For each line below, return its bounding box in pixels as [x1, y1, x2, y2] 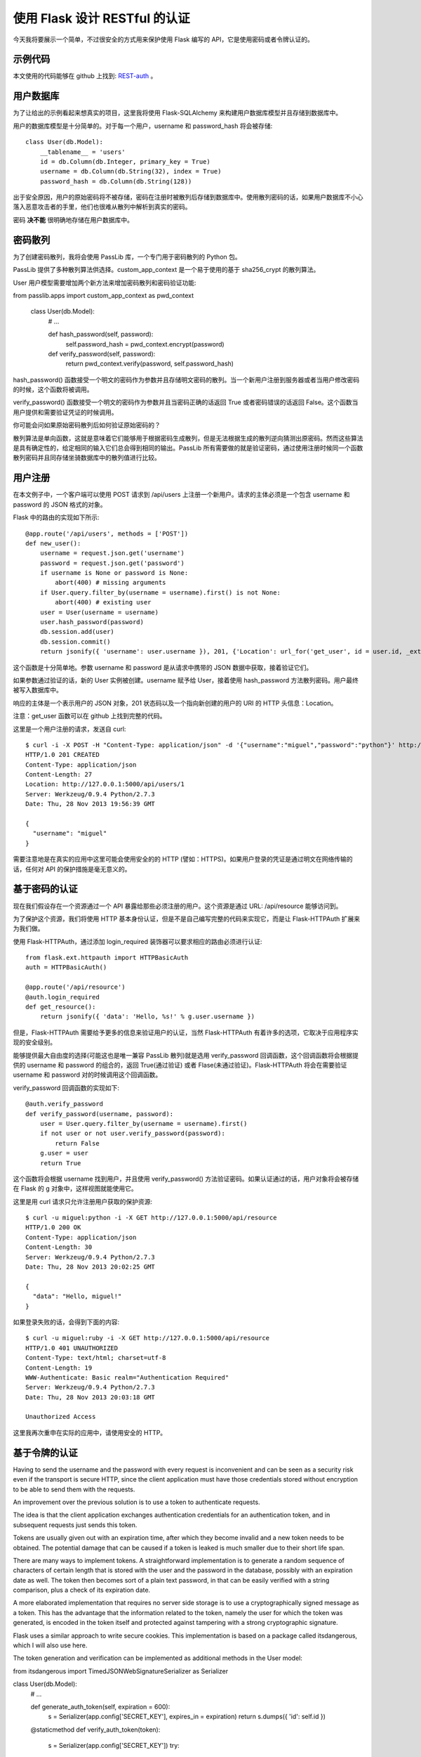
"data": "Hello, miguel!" [32, 1292, 122, 1300]
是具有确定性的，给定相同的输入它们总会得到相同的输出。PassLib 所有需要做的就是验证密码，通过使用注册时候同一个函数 [13, 443, 363, 453]
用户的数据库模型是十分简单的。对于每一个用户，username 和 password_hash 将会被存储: [13, 122, 273, 130]
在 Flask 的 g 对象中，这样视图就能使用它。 [13, 1184, 138, 1193]
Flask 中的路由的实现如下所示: [13, 513, 100, 521]
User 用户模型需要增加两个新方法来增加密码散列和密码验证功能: [13, 278, 196, 287]
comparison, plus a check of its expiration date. [13, 1586, 151, 1595]
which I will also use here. [13, 1641, 88, 1649]
